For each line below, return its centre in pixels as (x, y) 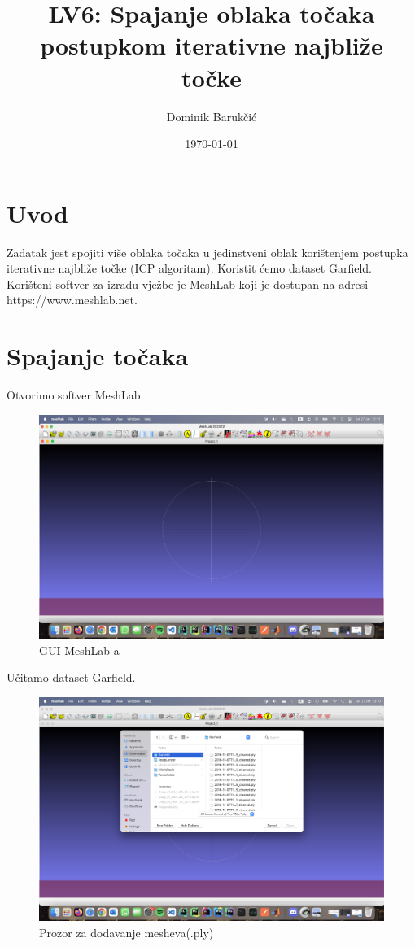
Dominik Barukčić (212, 116)
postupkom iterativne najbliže (212, 45)
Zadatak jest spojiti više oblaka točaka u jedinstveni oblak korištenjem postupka (207, 252)
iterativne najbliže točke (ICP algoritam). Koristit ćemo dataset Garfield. (189, 268)
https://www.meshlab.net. (72, 300)
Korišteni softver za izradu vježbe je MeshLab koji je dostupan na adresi (188, 284)
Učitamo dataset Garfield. (71, 677)
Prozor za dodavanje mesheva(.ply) (127, 932)
